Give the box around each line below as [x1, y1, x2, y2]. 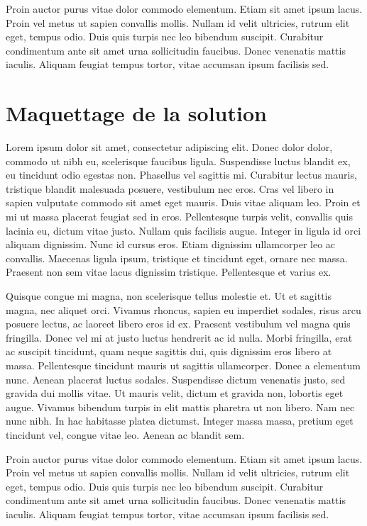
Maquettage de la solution [6, 99, 267, 128]
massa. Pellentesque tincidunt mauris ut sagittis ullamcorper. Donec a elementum [6, 358, 361, 372]
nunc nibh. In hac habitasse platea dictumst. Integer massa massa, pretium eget [6, 413, 354, 428]
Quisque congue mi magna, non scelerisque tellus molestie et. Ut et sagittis [6, 289, 332, 303]
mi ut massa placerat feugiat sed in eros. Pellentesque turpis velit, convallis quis [6, 209, 353, 224]
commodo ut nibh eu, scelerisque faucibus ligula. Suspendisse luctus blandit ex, [6, 153, 351, 168]
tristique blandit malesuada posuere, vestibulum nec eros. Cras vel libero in [6, 181, 334, 196]
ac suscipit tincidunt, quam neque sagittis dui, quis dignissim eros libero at [6, 344, 332, 359]
